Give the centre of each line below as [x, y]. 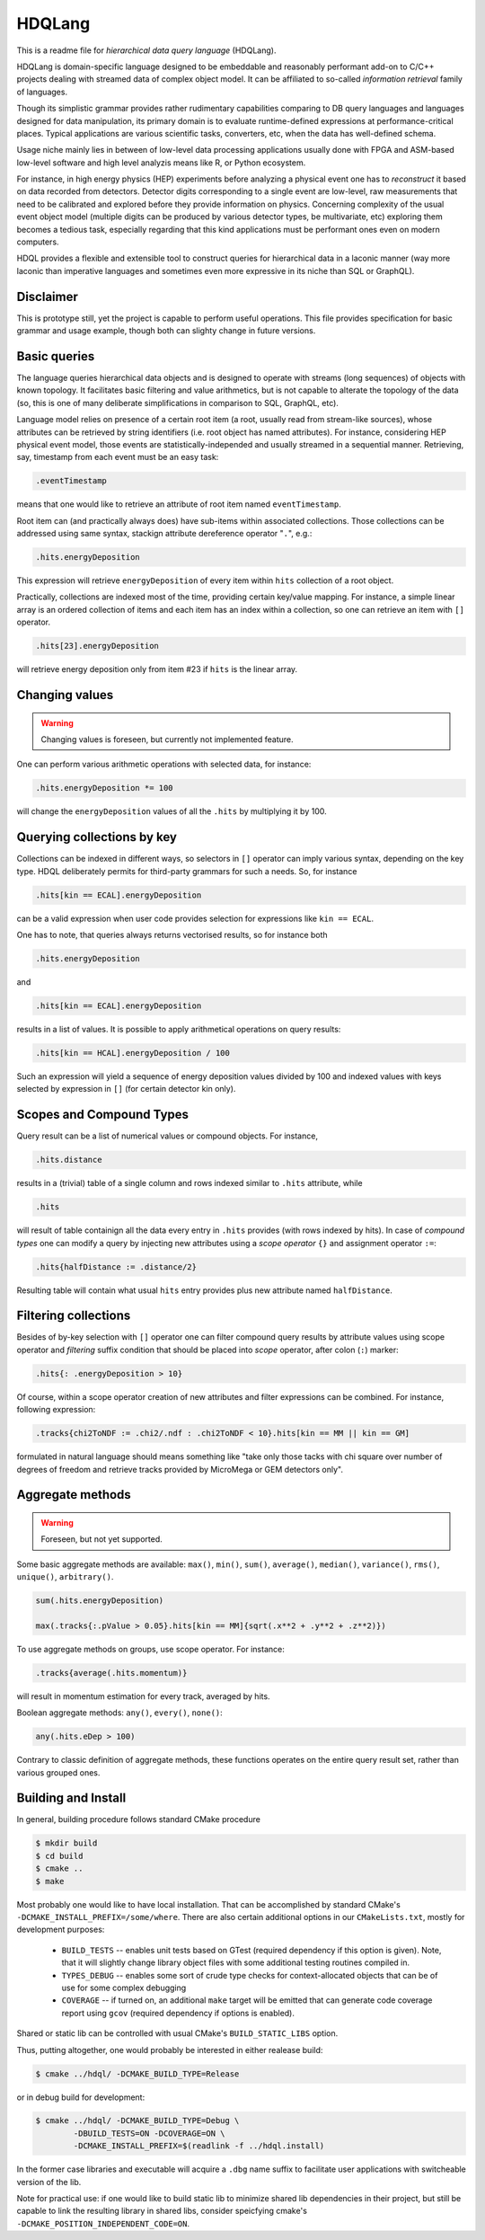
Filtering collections [74, 1316]
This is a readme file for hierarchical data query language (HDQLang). [146, 50]
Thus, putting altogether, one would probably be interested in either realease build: [170, 2050]
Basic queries [56, 356]
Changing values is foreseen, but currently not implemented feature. [167, 739]
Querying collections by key [97, 837]
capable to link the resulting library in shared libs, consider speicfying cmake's [162, 2211]
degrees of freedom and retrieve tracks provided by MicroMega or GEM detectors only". [180, 1469]
